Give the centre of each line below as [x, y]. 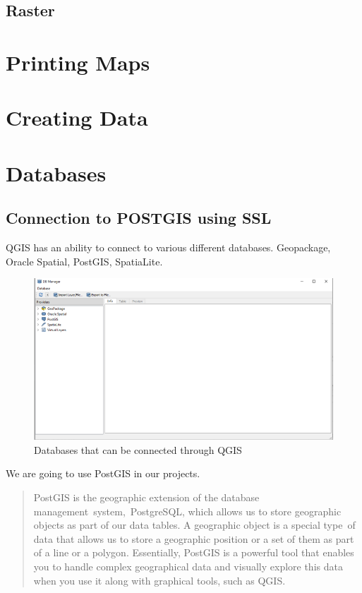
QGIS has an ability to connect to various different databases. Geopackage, [168, 247]
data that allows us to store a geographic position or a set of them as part [194, 538]
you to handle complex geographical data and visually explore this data [188, 566]
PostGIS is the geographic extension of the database [146, 497]
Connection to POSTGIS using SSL [139, 218]
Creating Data [77, 118]
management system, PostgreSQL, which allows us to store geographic [187, 511]
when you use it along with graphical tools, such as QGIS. [159, 580]
